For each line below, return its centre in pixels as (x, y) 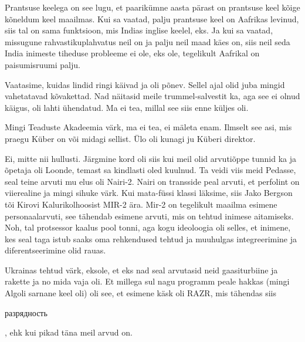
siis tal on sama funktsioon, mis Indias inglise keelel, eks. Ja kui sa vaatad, (139, 30)
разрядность (26, 312)
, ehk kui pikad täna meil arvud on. (69, 332)
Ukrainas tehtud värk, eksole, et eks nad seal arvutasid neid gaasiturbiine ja (141, 270)
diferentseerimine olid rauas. (55, 250)
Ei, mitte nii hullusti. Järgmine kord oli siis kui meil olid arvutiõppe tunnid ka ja (151, 158)
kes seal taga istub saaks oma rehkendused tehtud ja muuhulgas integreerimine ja (151, 238)
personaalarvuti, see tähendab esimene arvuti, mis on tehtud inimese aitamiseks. (149, 216)
